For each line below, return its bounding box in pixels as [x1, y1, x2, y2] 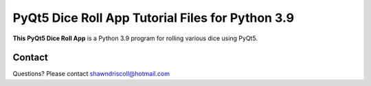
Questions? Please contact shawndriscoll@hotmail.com [12, 70, 170, 78]
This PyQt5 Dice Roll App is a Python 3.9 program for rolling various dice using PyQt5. [12, 34, 258, 42]
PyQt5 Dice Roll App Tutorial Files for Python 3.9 [12, 10, 295, 25]
